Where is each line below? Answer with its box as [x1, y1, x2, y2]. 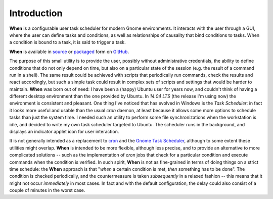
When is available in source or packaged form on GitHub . [9, 48, 129, 55]
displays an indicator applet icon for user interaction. [9, 129, 119, 135]
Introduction [9, 8, 63, 19]
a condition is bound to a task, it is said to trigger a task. [9, 39, 126, 45]
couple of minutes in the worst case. [9, 187, 85, 193]
